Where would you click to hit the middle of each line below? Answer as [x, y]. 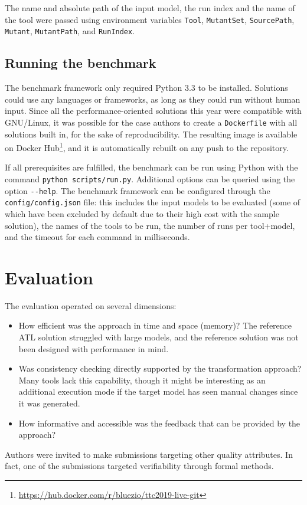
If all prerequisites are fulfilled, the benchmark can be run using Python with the [151, 167]
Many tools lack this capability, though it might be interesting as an [142, 380]
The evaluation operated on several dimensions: [91, 305]
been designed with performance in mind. [94, 348]
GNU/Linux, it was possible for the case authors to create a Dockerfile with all [151, 122]
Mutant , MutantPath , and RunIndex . [70, 31]
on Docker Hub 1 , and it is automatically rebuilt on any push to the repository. [147, 147]
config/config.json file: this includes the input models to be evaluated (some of [153, 202]
